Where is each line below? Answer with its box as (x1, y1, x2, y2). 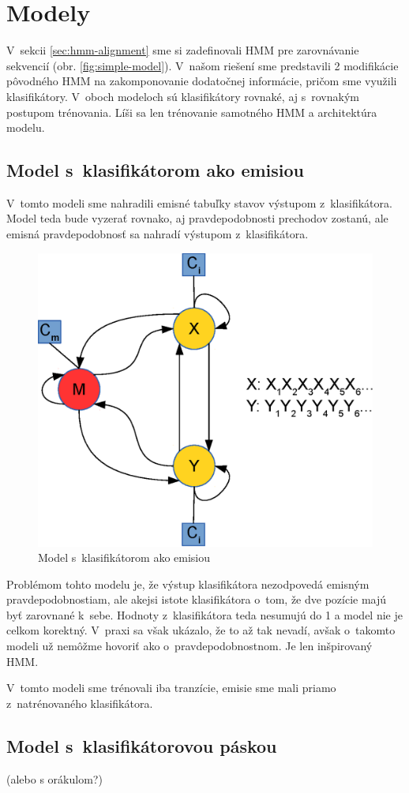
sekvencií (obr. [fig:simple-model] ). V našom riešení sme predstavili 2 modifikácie (6, 57, 399, 73)
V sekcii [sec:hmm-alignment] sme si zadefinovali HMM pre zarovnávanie (6, 42, 359, 58)
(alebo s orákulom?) (6, 770, 103, 787)
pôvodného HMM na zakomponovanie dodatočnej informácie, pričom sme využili (6, 73, 397, 89)
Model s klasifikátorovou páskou (6, 733, 277, 757)
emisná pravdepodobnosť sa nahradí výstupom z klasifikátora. (6, 226, 309, 242)
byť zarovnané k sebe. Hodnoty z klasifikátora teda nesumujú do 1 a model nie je (6, 606, 403, 623)
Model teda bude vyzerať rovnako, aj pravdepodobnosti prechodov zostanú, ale (6, 210, 388, 226)
